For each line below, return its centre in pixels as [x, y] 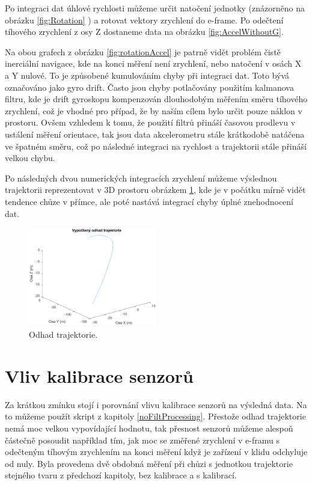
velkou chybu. [30, 158]
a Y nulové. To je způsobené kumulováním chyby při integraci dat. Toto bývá [147, 75]
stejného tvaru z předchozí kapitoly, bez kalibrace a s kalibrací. [121, 475]
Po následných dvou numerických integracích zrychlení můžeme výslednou [141, 178]
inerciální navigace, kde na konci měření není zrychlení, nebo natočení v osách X [153, 63]
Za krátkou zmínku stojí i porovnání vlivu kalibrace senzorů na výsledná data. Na [156, 404]
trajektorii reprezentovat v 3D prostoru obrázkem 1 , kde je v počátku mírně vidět [155, 190]
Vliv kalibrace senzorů [99, 375]
